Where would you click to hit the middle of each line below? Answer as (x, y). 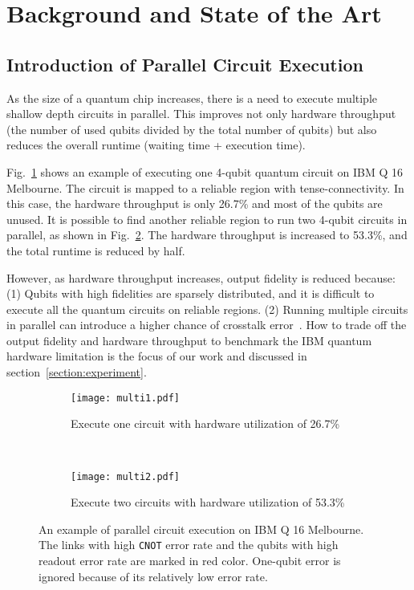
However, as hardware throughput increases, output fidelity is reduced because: (201, 277)
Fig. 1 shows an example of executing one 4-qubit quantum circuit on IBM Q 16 (205, 171)
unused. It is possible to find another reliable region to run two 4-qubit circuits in (207, 219)
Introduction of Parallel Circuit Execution (185, 64)
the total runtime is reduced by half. (96, 250)
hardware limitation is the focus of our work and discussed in (157, 356)
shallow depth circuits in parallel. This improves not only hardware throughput (201, 114)
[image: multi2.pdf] (126, 476)
